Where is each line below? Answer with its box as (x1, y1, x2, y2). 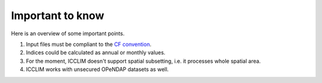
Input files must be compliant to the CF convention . (26, 41, 151, 48)
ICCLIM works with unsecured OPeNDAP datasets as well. (26, 66, 169, 73)
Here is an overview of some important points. (11, 30, 125, 37)
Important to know (11, 9, 104, 22)
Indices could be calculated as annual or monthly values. (26, 49, 166, 56)
